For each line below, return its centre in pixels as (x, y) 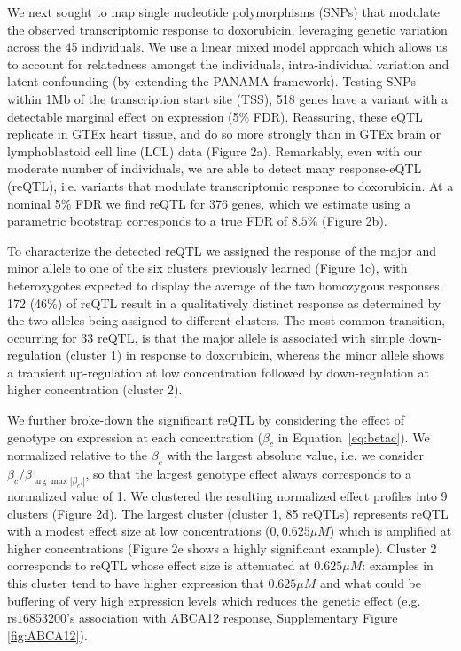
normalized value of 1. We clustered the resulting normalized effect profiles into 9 (227, 496)
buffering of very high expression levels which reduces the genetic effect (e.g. (214, 600)
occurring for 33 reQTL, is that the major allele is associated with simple (206, 337)
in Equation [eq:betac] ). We (354, 437)
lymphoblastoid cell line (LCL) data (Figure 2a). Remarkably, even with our (215, 151)
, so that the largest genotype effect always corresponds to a (248, 474)
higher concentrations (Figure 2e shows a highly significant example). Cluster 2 (222, 548)
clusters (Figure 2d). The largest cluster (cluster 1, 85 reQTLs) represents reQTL (228, 513)
